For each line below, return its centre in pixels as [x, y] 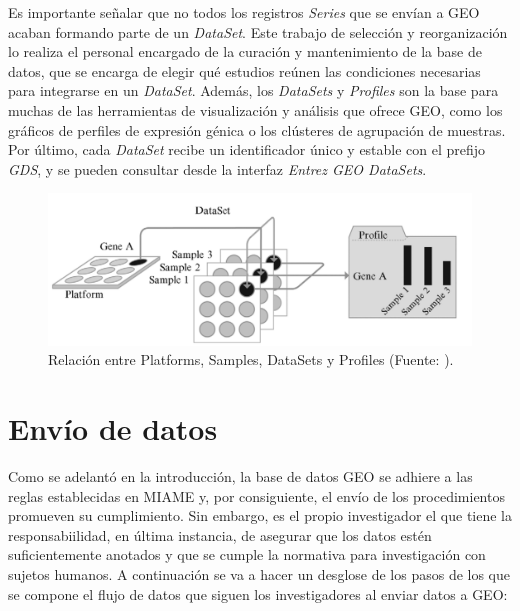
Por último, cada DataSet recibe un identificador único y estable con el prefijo [247, 149]
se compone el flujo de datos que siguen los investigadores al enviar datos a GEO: [258, 593]
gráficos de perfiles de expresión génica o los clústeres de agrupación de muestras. [257, 129]
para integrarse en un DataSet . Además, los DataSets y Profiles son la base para [253, 90]
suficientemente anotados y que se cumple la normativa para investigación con [247, 554]
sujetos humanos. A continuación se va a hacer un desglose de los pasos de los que [259, 574]
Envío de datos [113, 428]
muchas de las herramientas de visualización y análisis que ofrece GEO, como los [255, 109]
